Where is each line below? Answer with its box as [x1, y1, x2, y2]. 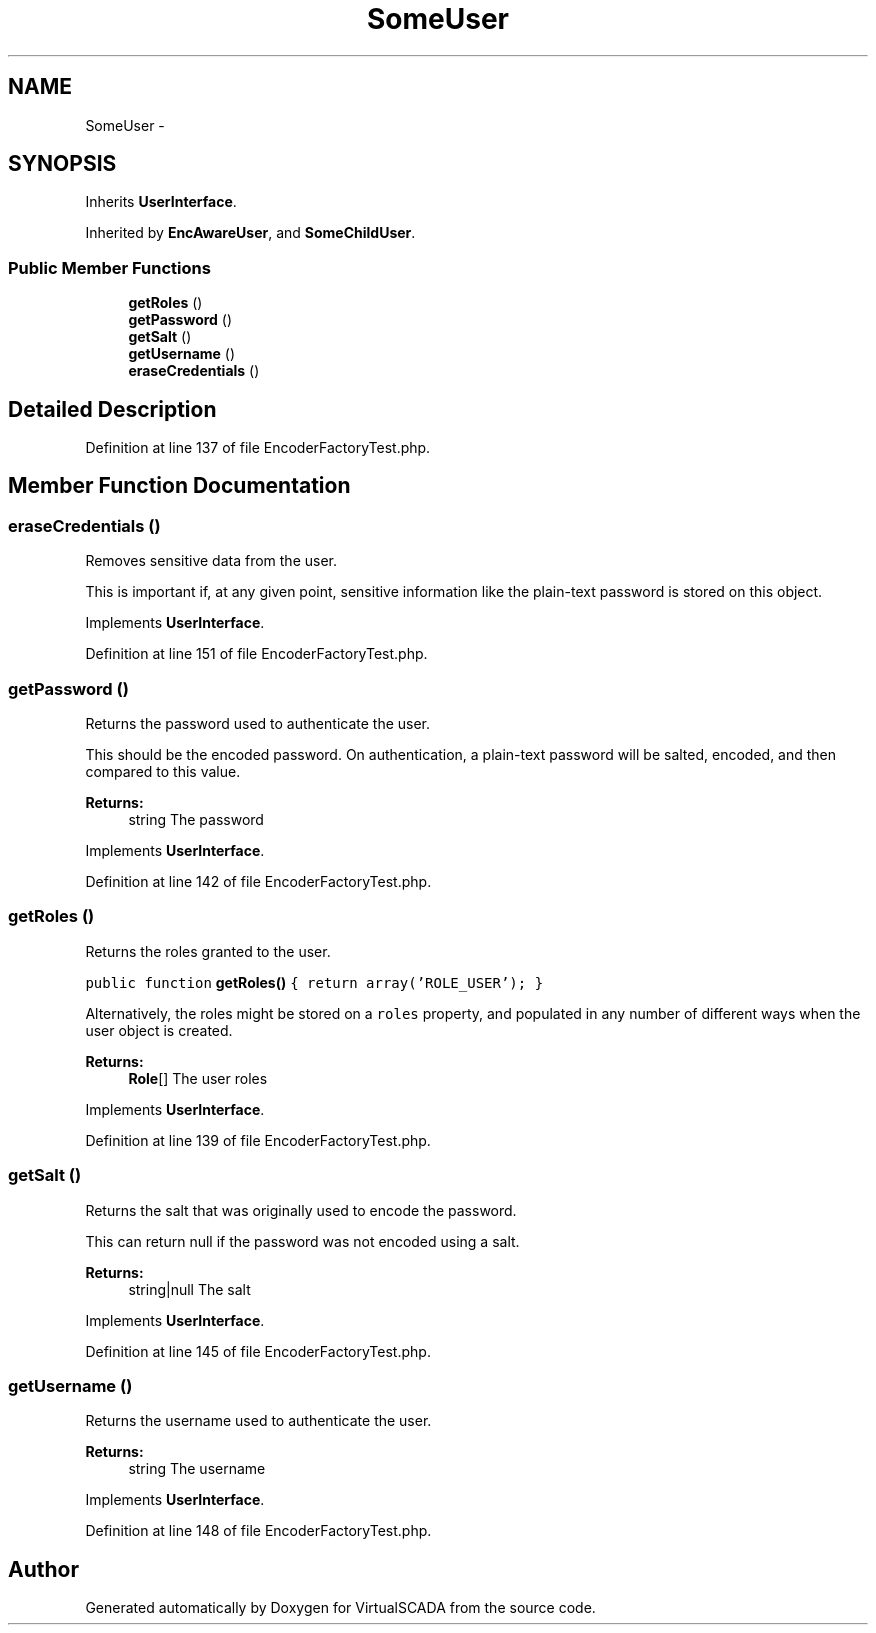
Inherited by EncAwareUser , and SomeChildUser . [85, 224, 416, 242]
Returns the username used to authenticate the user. [85, 1412, 432, 1430]
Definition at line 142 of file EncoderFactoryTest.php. [85, 873, 432, 890]
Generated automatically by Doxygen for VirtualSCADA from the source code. [85, 1599, 596, 1617]
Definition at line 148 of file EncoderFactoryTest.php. [85, 1522, 432, 1540]
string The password [128, 811, 264, 828]
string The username [128, 1460, 266, 1478]
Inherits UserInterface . [85, 193, 237, 211]
